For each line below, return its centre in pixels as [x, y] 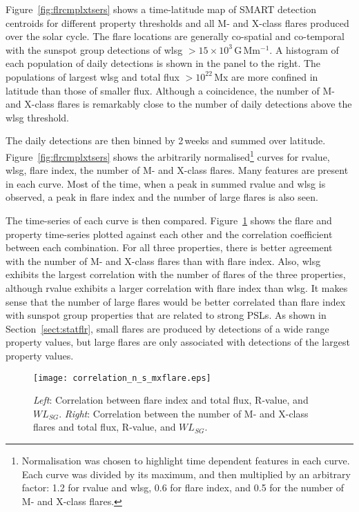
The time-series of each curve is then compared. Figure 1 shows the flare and [169, 220]
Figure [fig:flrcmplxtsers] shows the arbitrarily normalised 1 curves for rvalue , [168, 155]
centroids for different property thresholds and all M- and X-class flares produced [177, 22]
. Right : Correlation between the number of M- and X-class [184, 413]
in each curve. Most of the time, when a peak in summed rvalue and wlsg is [166, 183]
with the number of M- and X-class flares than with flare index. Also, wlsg [163, 260]
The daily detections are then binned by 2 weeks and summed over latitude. [166, 140]
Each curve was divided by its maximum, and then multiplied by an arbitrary [186, 474]
